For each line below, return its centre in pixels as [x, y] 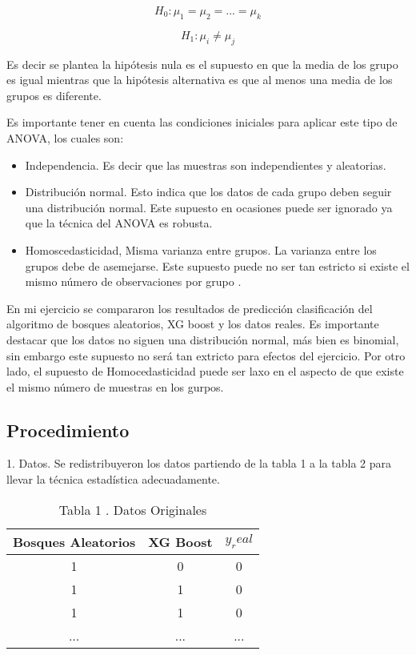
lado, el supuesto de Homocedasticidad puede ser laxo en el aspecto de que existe [205, 371]
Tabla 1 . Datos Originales [133, 509]
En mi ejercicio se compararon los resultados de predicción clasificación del [190, 308]
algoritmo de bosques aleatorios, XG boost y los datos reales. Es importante [193, 324]
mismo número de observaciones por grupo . [133, 281]
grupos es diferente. [54, 95]
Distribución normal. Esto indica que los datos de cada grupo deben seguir [208, 192]
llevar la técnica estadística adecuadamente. [113, 479]
